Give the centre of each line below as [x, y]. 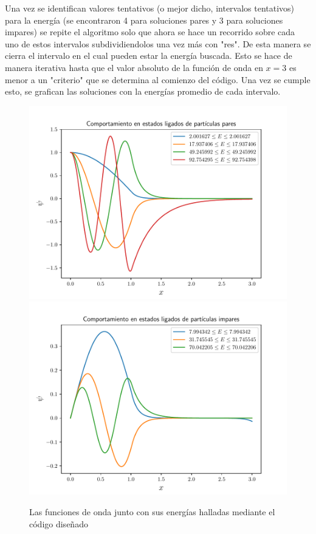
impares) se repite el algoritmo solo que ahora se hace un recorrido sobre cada [150, 32]
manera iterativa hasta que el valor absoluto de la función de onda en [134, 67]
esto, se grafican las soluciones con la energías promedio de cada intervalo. [143, 91]
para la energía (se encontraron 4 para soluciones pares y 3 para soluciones [144, 20]
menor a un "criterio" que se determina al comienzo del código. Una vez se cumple [158, 79]
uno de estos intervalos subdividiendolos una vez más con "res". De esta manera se [158, 43]
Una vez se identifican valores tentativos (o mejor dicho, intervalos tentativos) [150, 8]
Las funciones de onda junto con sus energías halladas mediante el [152, 511]
